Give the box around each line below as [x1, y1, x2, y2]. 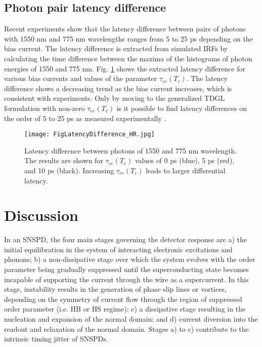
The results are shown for [24, 155, 103, 166]
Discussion [4, 205, 78, 225]
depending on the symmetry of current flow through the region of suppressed [4, 293, 242, 304]
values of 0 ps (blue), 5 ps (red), [135, 155, 235, 166]
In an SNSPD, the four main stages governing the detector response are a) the [4, 234, 247, 245]
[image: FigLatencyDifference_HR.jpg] [24, 131, 155, 138]
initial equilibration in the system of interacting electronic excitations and [4, 244, 233, 254]
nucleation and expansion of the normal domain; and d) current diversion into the [4, 314, 258, 324]
